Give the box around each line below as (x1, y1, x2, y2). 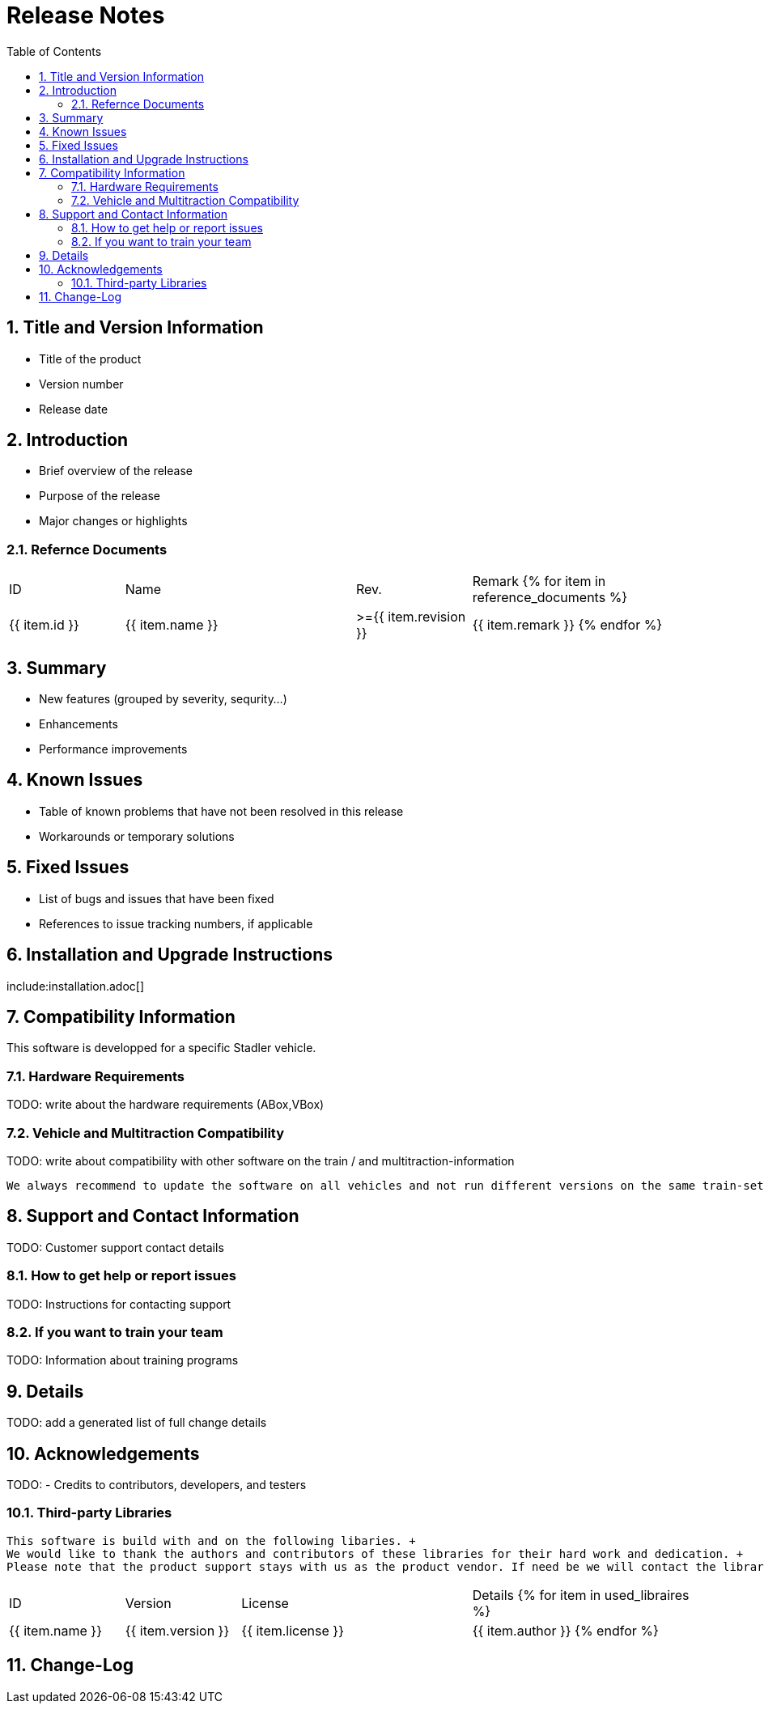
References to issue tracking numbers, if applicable (39, 916, 313, 931)
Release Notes (6, 2, 165, 29)
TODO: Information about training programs (6, 1353, 239, 1368)
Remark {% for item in (472, 573, 606, 590)
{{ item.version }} (125, 1622, 230, 1639)
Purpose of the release (39, 489, 160, 503)
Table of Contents (6, 44, 102, 58)
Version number (39, 376, 124, 391)
